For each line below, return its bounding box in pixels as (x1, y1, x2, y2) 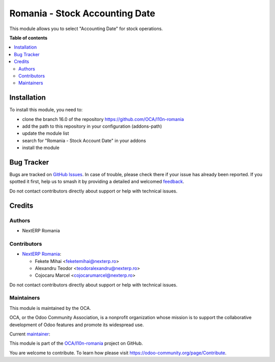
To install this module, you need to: (9, 107, 83, 113)
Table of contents (9, 35, 48, 41)
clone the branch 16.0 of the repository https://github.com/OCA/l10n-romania (22, 116, 184, 122)
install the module (22, 144, 60, 151)
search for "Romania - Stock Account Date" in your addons (22, 137, 146, 143)
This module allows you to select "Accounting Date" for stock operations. (9, 26, 163, 32)
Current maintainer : (9, 331, 50, 337)
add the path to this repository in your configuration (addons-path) (22, 123, 162, 129)
